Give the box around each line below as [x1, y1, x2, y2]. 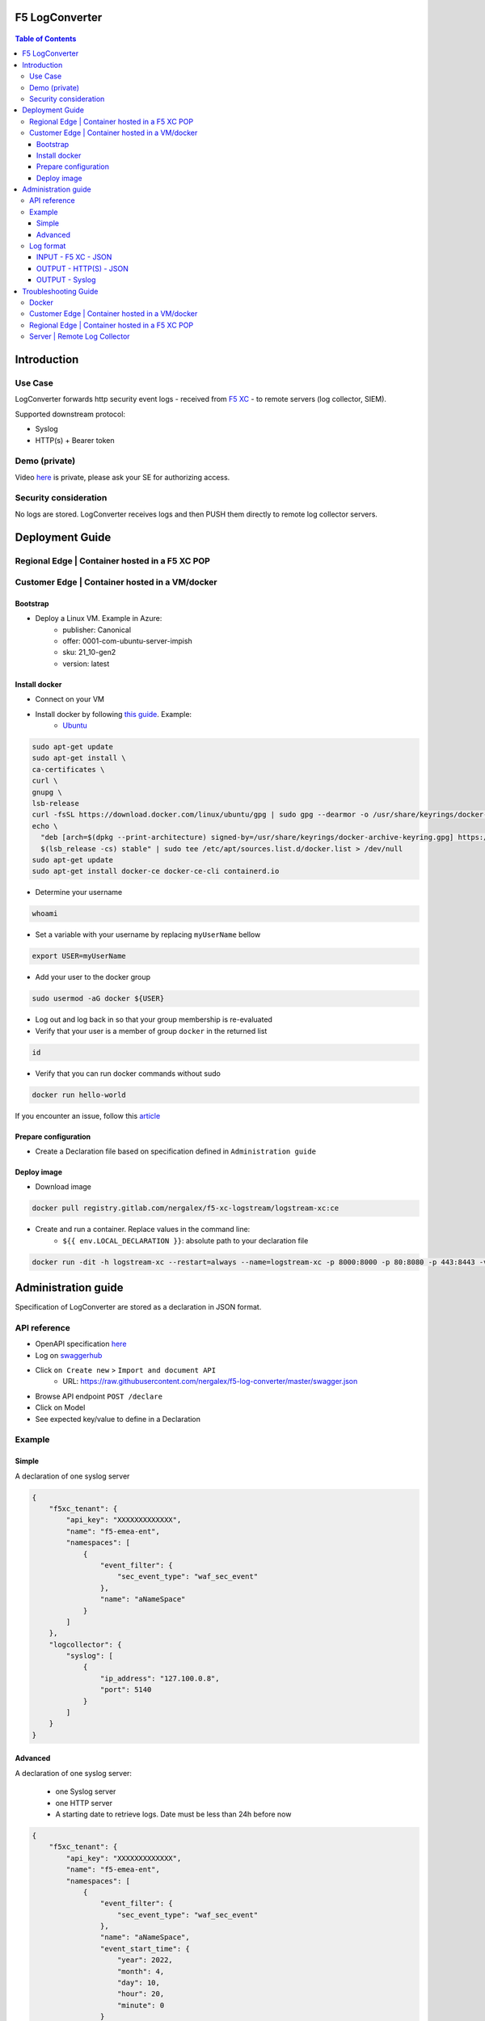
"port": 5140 [99, 1686, 152, 1694]
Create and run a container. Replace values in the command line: [35, 1225, 251, 1234]
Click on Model [35, 1403, 86, 1412]
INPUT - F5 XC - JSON [36, 252, 112, 262]
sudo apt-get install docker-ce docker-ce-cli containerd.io [32, 867, 280, 876]
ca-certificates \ [32, 765, 105, 774]
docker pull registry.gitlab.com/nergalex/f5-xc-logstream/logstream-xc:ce [32, 1204, 339, 1213]
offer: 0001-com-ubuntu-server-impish [62, 636, 193, 646]
